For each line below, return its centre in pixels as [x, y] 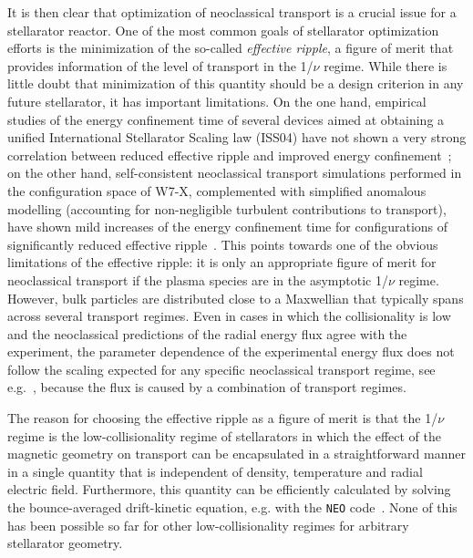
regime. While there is [386, 65]
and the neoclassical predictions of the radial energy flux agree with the [207, 333]
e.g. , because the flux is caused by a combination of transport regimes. [207, 387]
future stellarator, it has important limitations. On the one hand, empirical [217, 101]
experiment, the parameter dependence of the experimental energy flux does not [231, 351]
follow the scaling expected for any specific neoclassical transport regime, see [221, 369]
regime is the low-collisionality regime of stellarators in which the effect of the [225, 435]
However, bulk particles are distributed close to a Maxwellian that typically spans [236, 298]
